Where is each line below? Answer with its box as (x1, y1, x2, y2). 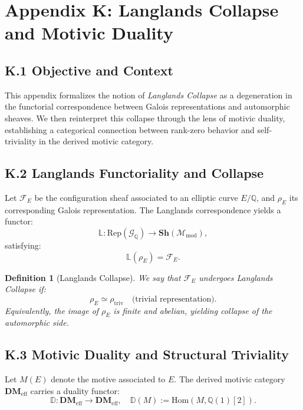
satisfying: (5, 239, 41, 251)
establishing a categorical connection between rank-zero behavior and (5, 123, 255, 135)
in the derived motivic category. (39, 135, 154, 147)
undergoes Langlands (199, 271, 273, 283)
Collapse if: (5, 283, 46, 295)
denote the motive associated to (51, 373, 166, 385)
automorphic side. (5, 316, 69, 329)
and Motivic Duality (5, 21, 173, 45)
